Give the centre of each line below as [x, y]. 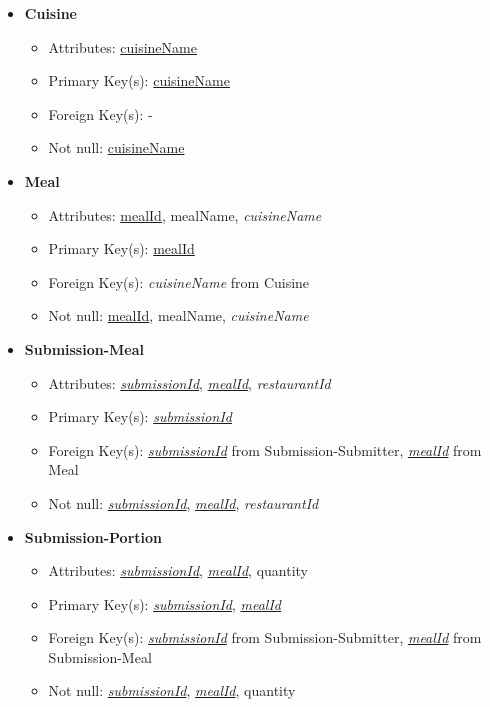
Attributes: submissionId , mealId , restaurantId [189, 382]
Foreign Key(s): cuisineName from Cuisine [179, 281]
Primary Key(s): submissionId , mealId [164, 603]
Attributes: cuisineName [122, 46]
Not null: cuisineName [116, 147]
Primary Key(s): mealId [121, 248]
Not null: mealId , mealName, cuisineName [178, 315]
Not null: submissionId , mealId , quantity [172, 690]
